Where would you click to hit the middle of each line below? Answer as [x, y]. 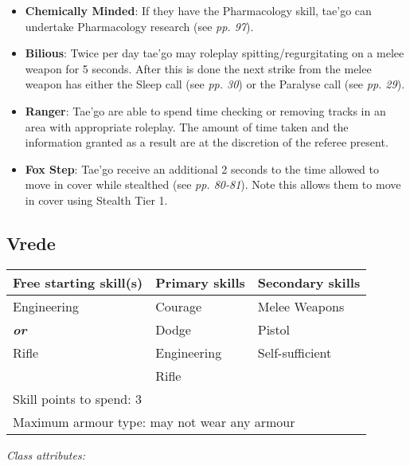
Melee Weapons [301, 306]
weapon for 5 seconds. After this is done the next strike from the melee [198, 68]
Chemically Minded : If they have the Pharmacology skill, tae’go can [198, 10]
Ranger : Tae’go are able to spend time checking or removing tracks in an [205, 110]
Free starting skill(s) [78, 282]
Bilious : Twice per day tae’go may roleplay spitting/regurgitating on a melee [215, 53]
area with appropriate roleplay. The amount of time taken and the [187, 126]
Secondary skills [309, 282]
